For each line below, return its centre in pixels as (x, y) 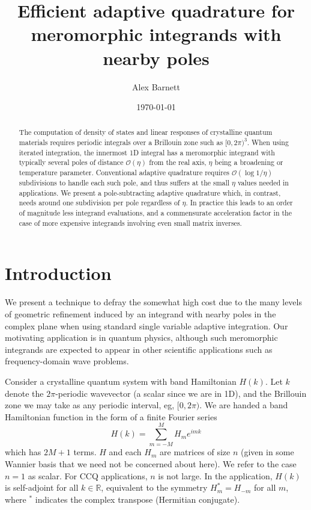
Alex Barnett (156, 86)
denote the (24, 393)
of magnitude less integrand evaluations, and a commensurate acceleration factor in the (155, 213)
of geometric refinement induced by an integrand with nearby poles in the (140, 313)
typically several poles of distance (71, 162)
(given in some (267, 452)
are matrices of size (195, 452)
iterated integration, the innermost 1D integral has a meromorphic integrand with (147, 152)
